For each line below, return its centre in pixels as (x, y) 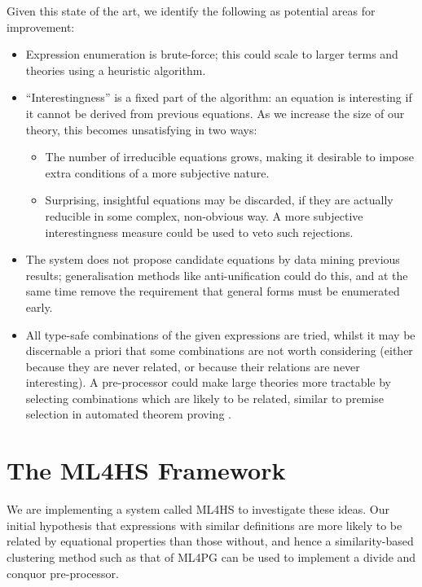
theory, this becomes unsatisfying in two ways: (141, 129)
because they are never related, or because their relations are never (193, 366)
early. (39, 307)
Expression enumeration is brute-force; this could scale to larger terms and (212, 54)
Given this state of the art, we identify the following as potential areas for (191, 11)
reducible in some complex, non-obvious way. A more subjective (204, 215)
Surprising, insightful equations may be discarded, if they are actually (219, 200)
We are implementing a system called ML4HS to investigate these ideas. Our (198, 509)
